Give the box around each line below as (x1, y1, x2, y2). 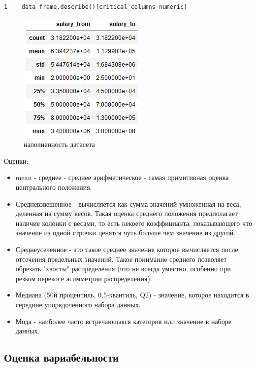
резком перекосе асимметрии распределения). (15, 273, 152, 283)
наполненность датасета (24, 139, 95, 149)
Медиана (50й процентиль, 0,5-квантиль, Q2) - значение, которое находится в (15, 290, 249, 300)
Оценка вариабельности (4, 350, 119, 365)
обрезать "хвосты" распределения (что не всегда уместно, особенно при (15, 263, 231, 274)
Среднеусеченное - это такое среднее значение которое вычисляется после (15, 244, 238, 254)
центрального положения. (15, 182, 92, 192)
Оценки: (4, 155, 29, 166)
